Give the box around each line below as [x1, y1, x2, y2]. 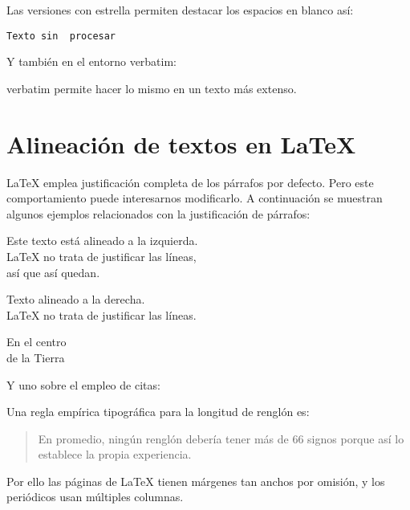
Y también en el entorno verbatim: [6, 53, 177, 70]
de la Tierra [6, 349, 65, 365]
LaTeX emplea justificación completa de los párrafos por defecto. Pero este [6, 173, 374, 190]
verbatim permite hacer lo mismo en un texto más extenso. [6, 80, 297, 96]
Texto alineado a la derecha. [6, 291, 145, 308]
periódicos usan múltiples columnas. [6, 488, 184, 505]
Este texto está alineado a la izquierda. [6, 232, 198, 249]
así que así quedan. [6, 263, 100, 280]
